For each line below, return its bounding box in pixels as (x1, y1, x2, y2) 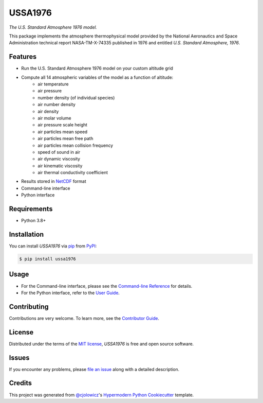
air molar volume (38, 115, 72, 121)
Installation (9, 230, 44, 238)
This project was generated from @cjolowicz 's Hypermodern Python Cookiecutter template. (9, 392, 194, 398)
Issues (9, 353, 30, 362)
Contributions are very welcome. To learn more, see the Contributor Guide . (9, 315, 159, 321)
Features (9, 53, 37, 61)
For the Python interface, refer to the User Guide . (21, 290, 120, 296)
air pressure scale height (38, 122, 88, 128)
